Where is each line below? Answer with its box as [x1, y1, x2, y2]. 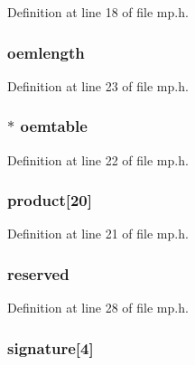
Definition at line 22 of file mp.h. [7, 150, 189, 169]
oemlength [7, 41, 85, 63]
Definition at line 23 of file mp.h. [7, 76, 189, 95]
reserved [7, 262, 70, 285]
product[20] [7, 189, 92, 211]
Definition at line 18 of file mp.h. [7, 3, 189, 21]
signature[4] [7, 336, 94, 359]
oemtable [20, 115, 88, 137]
